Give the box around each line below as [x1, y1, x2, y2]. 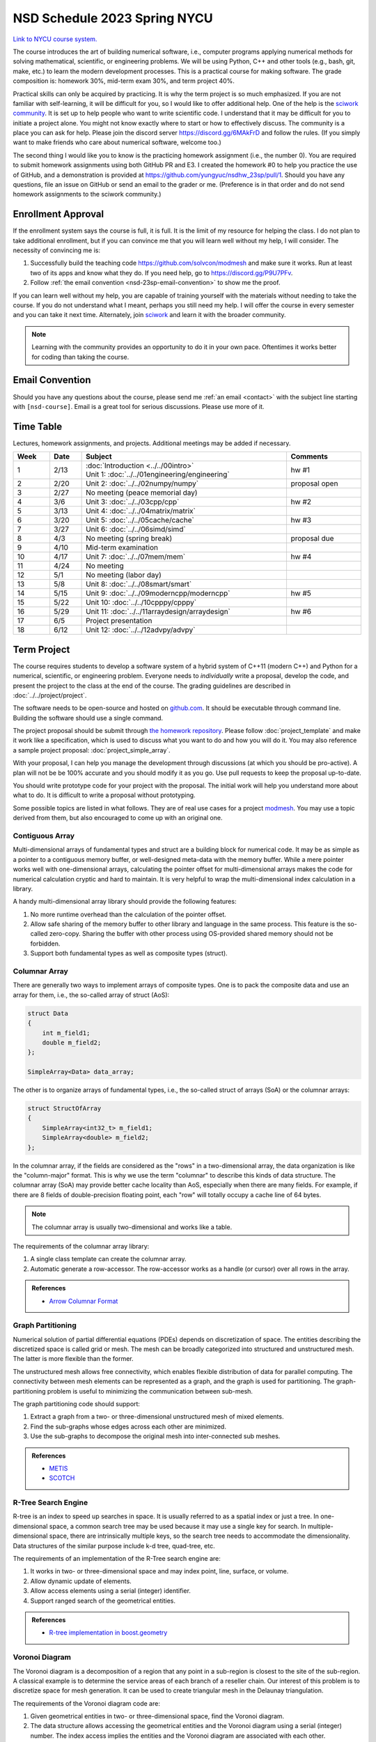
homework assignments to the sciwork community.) [13, 190, 162, 199]
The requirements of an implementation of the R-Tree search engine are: [13, 1555, 221, 1563]
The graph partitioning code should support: [13, 1400, 141, 1408]
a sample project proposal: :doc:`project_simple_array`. [13, 746, 171, 754]
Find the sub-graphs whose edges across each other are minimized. [30, 1422, 226, 1431]
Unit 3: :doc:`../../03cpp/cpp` [86, 497, 180, 507]
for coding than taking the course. [31, 353, 130, 361]
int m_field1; [42, 1028, 91, 1037]
